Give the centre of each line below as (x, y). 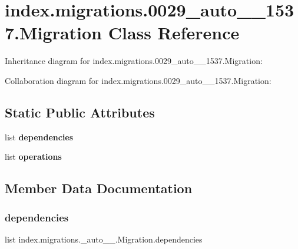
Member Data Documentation (99, 188)
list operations (33, 157)
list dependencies (39, 137)
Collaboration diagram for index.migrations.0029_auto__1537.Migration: (138, 80)
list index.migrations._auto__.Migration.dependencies (104, 239)
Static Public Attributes (80, 112)
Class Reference (174, 33)
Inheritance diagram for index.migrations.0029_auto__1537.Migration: (134, 61)
